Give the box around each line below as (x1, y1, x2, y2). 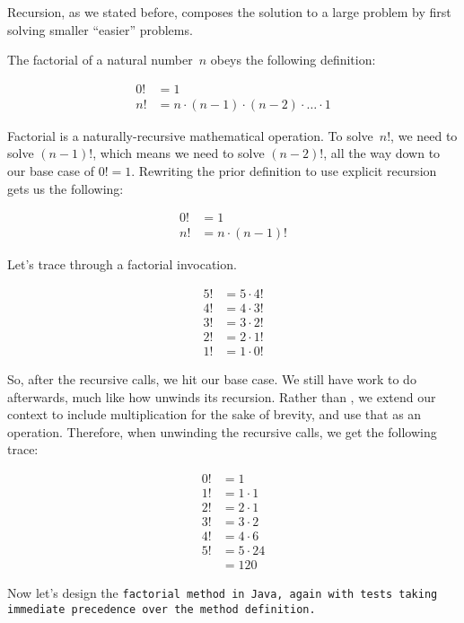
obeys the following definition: (210, 50, 376, 69)
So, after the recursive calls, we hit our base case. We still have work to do (7, 370, 416, 389)
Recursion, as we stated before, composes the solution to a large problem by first (7, 3, 451, 21)
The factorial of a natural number (7, 50, 193, 69)
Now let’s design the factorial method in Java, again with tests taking (7, 584, 438, 602)
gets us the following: (7, 179, 124, 197)
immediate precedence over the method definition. (7, 602, 316, 616)
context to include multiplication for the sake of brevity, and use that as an (7, 405, 422, 424)
